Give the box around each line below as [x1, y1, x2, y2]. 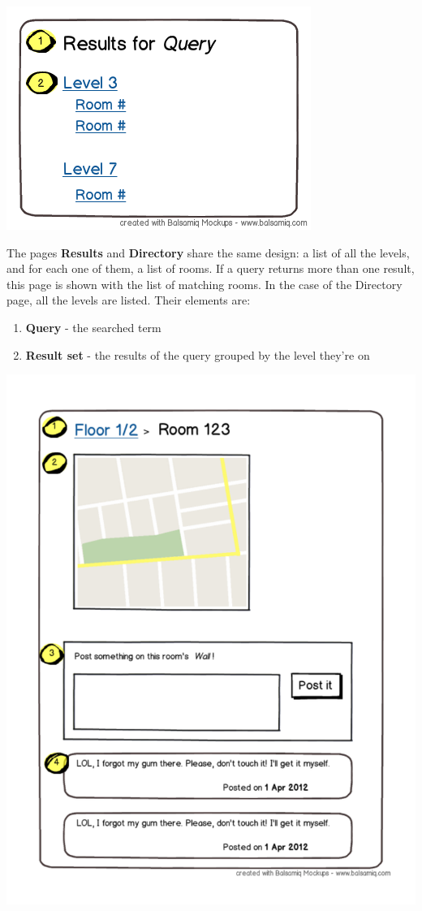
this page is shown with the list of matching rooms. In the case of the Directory [6, 275, 403, 292]
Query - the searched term [25, 318, 161, 335]
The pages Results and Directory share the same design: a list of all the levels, [6, 244, 410, 261]
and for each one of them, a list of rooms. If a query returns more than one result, [6, 260, 415, 277]
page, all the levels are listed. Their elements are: [6, 291, 251, 309]
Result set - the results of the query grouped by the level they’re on [25, 346, 370, 363]
